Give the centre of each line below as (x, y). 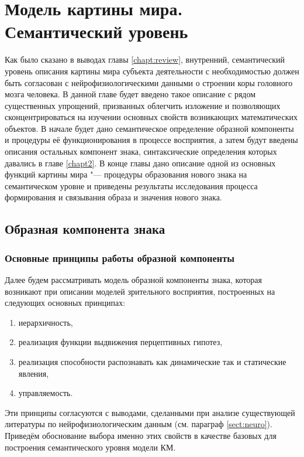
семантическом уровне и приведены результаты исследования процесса (131, 185)
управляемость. (46, 393)
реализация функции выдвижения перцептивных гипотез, (120, 342)
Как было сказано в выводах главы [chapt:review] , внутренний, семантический (145, 59)
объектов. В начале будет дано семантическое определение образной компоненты (149, 128)
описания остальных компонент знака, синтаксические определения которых (141, 151)
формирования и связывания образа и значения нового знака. (113, 197)
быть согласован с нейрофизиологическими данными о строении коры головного (149, 82)
